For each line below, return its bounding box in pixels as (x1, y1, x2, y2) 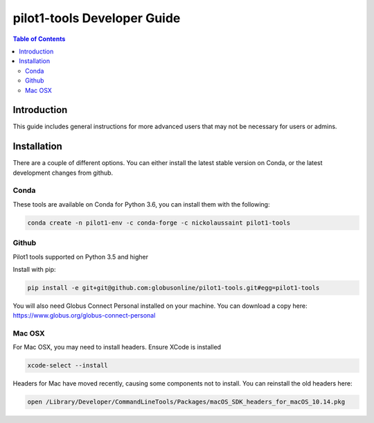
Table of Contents (12, 35, 66, 43)
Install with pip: (12, 265, 56, 273)
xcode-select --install (27, 361, 109, 370)
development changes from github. (12, 169, 114, 177)
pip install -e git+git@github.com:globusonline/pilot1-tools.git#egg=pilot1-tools (27, 284, 320, 291)
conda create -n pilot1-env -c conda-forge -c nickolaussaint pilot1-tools (27, 218, 291, 227)
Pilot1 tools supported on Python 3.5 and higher (12, 252, 149, 261)
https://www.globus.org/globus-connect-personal (12, 311, 156, 320)
